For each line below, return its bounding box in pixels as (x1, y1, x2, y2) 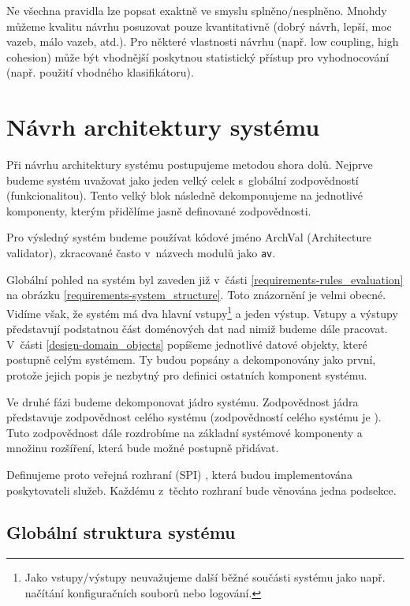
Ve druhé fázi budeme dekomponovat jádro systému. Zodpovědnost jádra (6, 393, 359, 410)
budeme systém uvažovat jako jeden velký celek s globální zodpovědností (6, 171, 359, 188)
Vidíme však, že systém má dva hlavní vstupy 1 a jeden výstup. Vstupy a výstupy (6, 302, 398, 321)
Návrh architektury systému (6, 110, 320, 143)
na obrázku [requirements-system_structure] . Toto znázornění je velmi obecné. (6, 286, 386, 303)
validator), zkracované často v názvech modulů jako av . (6, 245, 276, 261)
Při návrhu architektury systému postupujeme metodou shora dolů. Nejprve (6, 156, 373, 173)
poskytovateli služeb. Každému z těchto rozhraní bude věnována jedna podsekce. (6, 481, 397, 498)
